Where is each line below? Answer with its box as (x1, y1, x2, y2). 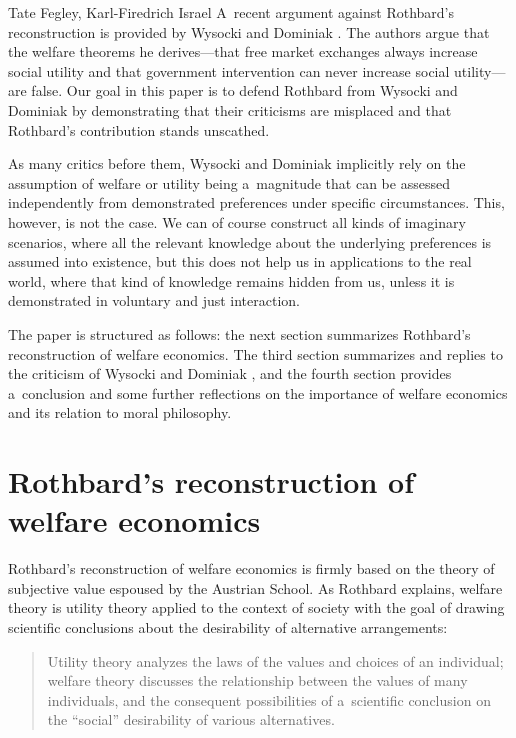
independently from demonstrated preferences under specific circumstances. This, (8, 192, 505, 213)
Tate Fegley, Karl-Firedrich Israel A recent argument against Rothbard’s (8, 2, 454, 22)
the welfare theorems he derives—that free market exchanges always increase (8, 41, 478, 62)
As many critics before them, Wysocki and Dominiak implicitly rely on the (8, 153, 466, 174)
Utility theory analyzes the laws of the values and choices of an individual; (47, 650, 504, 671)
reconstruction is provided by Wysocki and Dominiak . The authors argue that (8, 21, 490, 42)
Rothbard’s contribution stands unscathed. (8, 119, 270, 140)
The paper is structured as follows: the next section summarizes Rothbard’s (8, 323, 471, 344)
